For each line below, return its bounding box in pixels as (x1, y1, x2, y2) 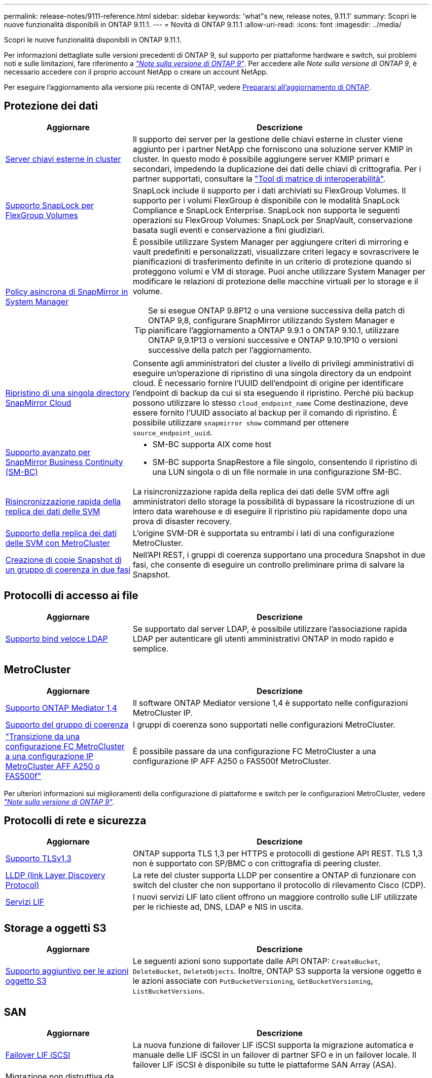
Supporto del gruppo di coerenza (5, 719, 129, 730)
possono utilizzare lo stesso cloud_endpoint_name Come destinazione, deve (133, 397, 408, 408)
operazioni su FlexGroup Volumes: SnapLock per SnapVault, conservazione (133, 215, 413, 225)
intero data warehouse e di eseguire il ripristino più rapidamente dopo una (133, 506, 407, 516)
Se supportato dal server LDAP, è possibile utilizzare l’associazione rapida (133, 623, 407, 634)
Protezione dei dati (4, 100, 98, 113)
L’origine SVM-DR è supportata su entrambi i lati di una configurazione (133, 528, 395, 538)
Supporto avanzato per (5, 447, 91, 457)
